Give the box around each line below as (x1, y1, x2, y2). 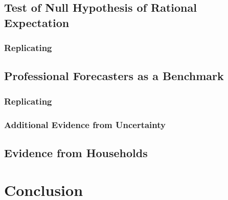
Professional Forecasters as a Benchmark (4, 68, 224, 84)
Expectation (4, 14, 70, 30)
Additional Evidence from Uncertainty (4, 118, 166, 131)
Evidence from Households (4, 144, 148, 160)
